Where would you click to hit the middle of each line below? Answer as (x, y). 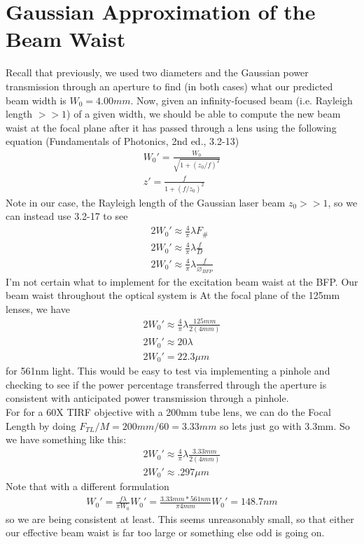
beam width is (36, 100)
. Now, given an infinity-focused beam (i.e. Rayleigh (241, 100)
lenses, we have (38, 308)
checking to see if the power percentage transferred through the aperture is (166, 384)
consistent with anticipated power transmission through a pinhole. (147, 398)
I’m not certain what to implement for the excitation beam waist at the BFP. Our (182, 281)
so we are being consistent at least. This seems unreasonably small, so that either (180, 518)
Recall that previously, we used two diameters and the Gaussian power (157, 72)
